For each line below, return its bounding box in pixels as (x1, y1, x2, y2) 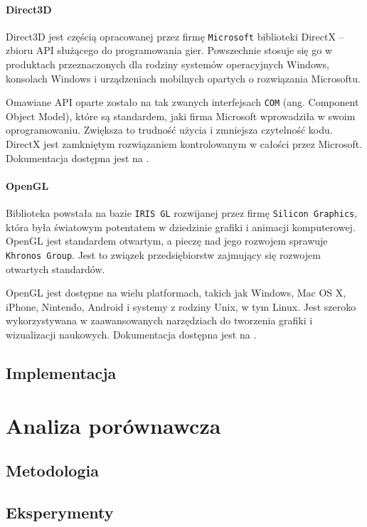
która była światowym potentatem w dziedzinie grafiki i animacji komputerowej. (6, 219, 356, 234)
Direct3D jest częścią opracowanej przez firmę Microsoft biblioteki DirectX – (6, 28, 344, 43)
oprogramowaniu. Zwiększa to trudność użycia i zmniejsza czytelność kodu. (6, 122, 333, 137)
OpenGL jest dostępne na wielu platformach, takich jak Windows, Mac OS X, (6, 285, 346, 300)
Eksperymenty (6, 501, 114, 523)
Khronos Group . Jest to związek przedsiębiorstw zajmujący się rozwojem (6, 247, 321, 262)
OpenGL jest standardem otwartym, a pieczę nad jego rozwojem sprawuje (6, 233, 328, 248)
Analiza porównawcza (6, 410, 221, 440)
